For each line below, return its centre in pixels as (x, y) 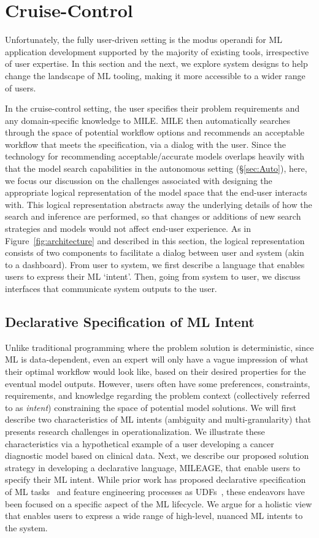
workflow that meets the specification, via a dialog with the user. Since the (146, 144)
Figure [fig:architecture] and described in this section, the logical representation (155, 240)
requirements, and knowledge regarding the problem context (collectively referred (158, 395)
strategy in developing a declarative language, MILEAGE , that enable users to (153, 467)
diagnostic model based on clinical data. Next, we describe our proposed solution (157, 455)
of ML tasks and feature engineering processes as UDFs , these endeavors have (155, 491)
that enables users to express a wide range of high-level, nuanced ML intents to (154, 516)
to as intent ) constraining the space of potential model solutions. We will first (151, 407)
